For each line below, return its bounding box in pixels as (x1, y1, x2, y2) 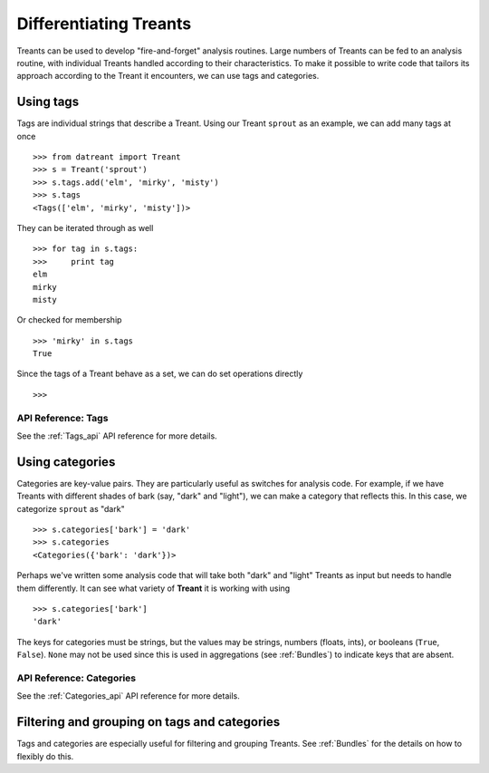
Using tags (16, 94, 80, 110)
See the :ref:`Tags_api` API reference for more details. (16, 430, 217, 441)
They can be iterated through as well (16, 222, 154, 233)
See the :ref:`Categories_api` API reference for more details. (16, 691, 240, 701)
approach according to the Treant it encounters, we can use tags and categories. (16, 71, 320, 82)
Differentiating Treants (16, 14, 192, 34)
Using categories (16, 454, 116, 469)
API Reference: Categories (16, 672, 136, 684)
